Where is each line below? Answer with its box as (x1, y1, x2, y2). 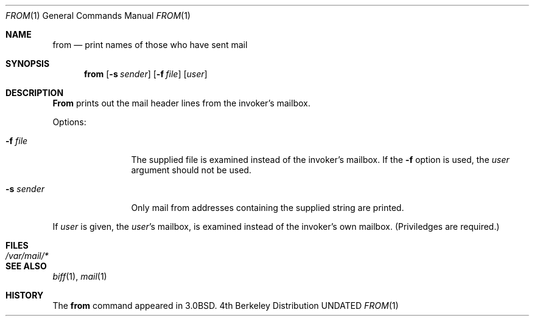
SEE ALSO (5, 261, 47, 271)
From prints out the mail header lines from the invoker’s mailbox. (52, 98, 311, 108)
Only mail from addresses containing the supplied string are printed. (131, 202, 404, 213)
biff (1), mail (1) (52, 271, 107, 281)
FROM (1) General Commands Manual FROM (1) (5, 10, 191, 21)
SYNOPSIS (5, 58, 50, 69)
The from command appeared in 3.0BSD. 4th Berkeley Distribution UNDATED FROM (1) (52, 300, 399, 311)
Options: (52, 117, 86, 127)
